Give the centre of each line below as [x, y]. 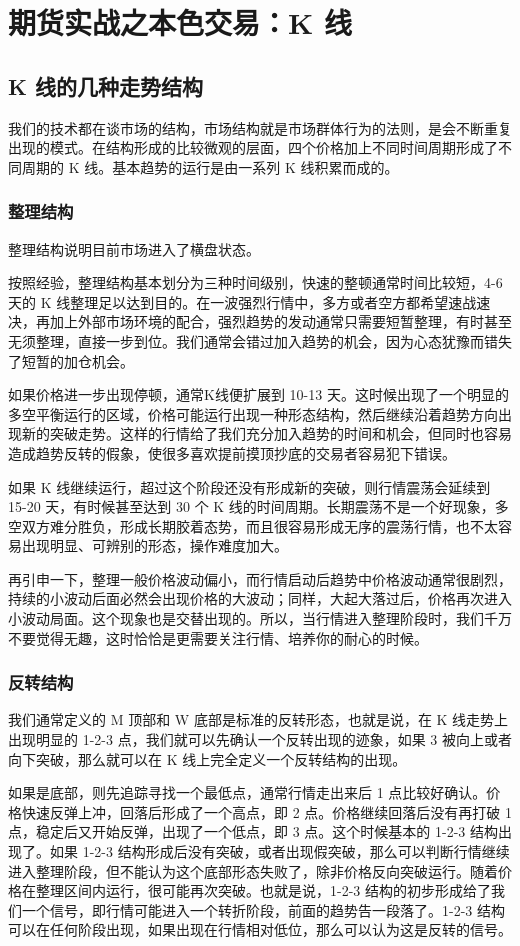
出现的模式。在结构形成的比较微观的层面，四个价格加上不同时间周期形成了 [253, 147]
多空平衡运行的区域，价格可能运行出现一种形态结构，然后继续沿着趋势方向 [253, 413]
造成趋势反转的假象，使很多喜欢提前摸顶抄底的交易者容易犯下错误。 [232, 452]
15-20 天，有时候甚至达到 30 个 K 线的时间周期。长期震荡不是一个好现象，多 [258, 506]
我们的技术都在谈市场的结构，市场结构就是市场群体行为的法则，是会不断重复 [260, 127]
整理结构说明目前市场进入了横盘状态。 [134, 248]
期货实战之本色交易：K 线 [180, 22]
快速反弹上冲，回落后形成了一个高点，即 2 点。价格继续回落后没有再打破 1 [266, 811]
